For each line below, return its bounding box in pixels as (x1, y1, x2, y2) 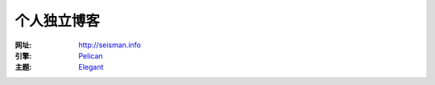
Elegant (78, 63, 104, 72)
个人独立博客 (14, 12, 101, 30)
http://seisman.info (78, 40, 141, 50)
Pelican (78, 51, 104, 60)
